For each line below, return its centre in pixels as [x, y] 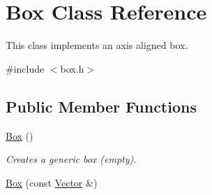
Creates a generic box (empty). [71, 159]
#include [25, 68]
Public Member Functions [101, 106]
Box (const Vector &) [52, 182]
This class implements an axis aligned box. [97, 45]
